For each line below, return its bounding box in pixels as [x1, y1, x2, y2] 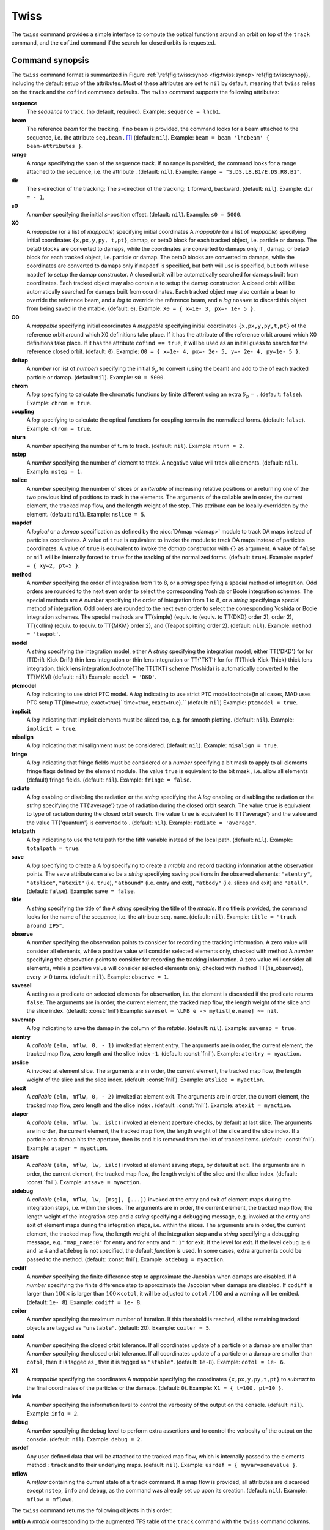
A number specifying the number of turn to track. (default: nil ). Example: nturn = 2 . [26, 442, 244, 449]
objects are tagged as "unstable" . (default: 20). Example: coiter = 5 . [26, 1324, 211, 1331]
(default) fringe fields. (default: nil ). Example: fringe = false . [26, 776, 192, 783]
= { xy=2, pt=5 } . [26, 562, 80, 569]
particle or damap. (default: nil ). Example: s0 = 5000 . [26, 373, 165, 381]
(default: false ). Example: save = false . [26, 887, 136, 895]
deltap [11, 356, 29, 364]
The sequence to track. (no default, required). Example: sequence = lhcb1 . [26, 108, 221, 116]
